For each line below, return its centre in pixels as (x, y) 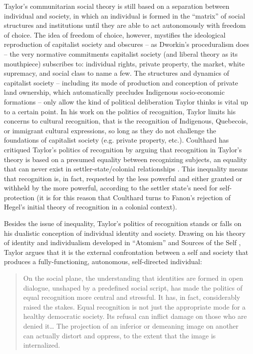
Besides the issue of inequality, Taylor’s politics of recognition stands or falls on (123, 223)
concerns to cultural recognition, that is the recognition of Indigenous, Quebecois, (126, 121)
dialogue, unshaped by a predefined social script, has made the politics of (133, 287)
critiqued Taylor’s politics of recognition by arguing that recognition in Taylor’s (123, 149)
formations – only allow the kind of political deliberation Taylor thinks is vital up (126, 101)
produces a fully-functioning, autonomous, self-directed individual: (103, 261)
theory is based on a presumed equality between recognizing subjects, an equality (126, 159)
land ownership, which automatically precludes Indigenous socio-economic (114, 92)
